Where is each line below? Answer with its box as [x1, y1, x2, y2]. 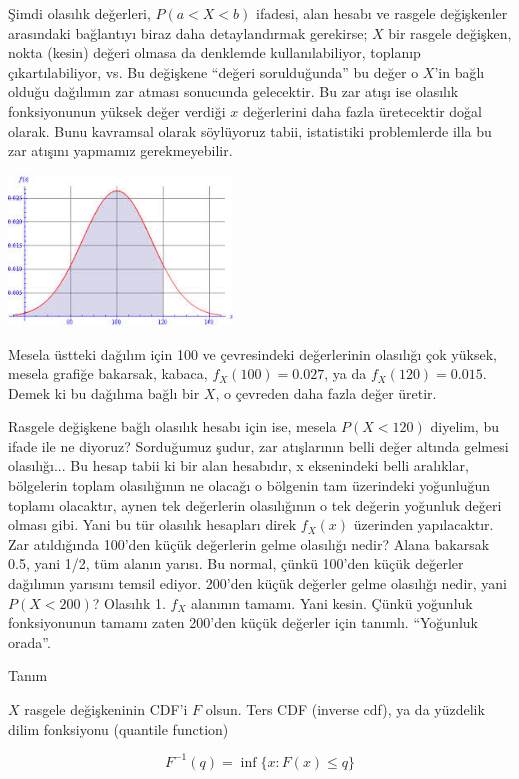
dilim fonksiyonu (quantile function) [8, 718, 229, 739]
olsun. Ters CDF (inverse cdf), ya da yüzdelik [205, 699, 485, 720]
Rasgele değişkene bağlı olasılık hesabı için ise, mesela [8, 416, 337, 437]
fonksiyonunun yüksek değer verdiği [8, 100, 226, 121]
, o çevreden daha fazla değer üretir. [215, 382, 437, 403]
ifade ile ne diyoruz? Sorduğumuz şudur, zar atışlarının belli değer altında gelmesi [8, 435, 509, 456]
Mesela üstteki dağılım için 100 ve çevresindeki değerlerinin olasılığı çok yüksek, [8, 343, 497, 364]
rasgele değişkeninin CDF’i [24, 699, 188, 720]
